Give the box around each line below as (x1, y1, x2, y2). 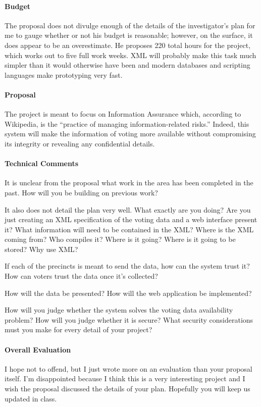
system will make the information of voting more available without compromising (5, 128, 256, 139)
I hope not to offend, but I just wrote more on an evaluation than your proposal (5, 363, 252, 374)
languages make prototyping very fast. (5, 69, 123, 80)
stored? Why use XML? (5, 243, 78, 254)
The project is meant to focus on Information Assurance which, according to (5, 109, 241, 119)
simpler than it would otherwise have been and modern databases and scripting (5, 60, 250, 70)
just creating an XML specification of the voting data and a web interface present (5, 214, 257, 225)
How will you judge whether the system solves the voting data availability (5, 304, 233, 315)
